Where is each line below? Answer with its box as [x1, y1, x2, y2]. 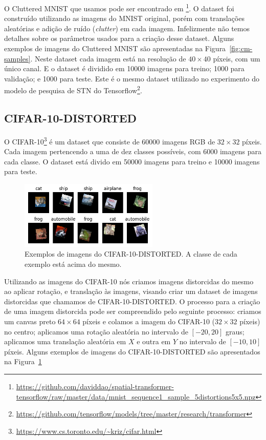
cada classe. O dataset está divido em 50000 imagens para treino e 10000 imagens [4, 156, 260, 166]
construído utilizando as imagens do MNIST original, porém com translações [4, 13, 245, 24]
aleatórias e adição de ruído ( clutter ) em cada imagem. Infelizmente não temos [4, 23, 250, 33]
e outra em [137, 336, 171, 347]
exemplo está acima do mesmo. [25, 259, 122, 269]
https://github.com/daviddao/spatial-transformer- [16, 381, 174, 391]
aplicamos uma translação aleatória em [4, 336, 126, 347]
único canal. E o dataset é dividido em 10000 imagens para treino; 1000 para [4, 63, 245, 74]
